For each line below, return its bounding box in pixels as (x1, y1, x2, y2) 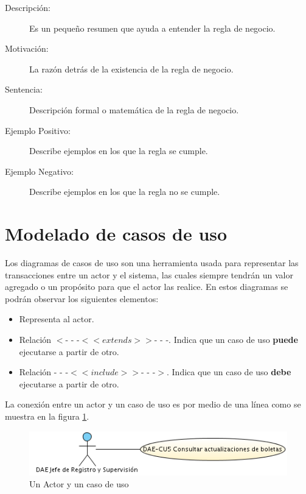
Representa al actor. (19, 312, 94, 325)
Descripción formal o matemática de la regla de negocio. (29, 103, 239, 116)
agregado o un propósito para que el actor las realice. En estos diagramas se (5, 280, 288, 293)
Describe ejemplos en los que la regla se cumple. (29, 144, 208, 157)
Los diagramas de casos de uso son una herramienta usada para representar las (5, 256, 299, 269)
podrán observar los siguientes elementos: (5, 292, 159, 305)
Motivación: (5, 42, 49, 55)
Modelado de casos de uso (5, 221, 228, 246)
